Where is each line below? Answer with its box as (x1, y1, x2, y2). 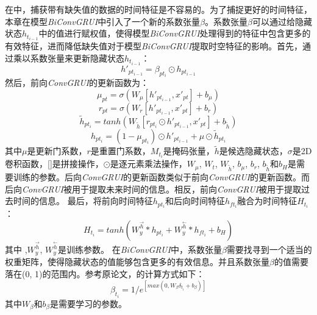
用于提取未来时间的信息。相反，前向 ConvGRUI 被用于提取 (71, 182, 301, 195)
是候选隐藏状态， (219, 144, 288, 157)
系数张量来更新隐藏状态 (30, 51, 124, 64)
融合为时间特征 (237, 194, 297, 207)
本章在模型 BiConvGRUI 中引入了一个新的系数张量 (5, 15, 201, 27)
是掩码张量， (163, 144, 215, 157)
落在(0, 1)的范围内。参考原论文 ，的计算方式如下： (5, 267, 205, 280)
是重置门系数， (90, 144, 151, 157)
